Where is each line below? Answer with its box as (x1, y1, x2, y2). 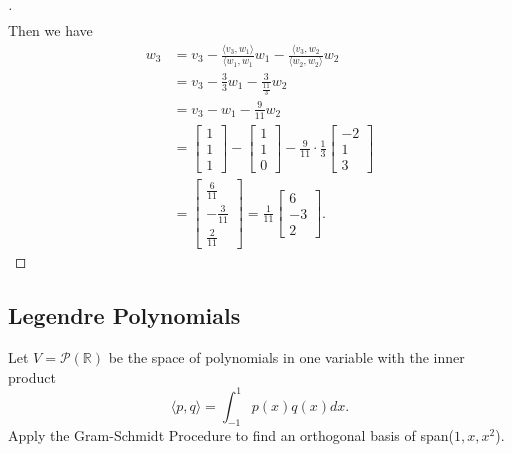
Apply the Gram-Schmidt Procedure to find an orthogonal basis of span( (8, 425, 455, 446)
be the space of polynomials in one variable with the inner (108, 346, 465, 367)
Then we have (8, 20, 93, 41)
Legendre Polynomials (8, 300, 241, 331)
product (8, 366, 56, 387)
